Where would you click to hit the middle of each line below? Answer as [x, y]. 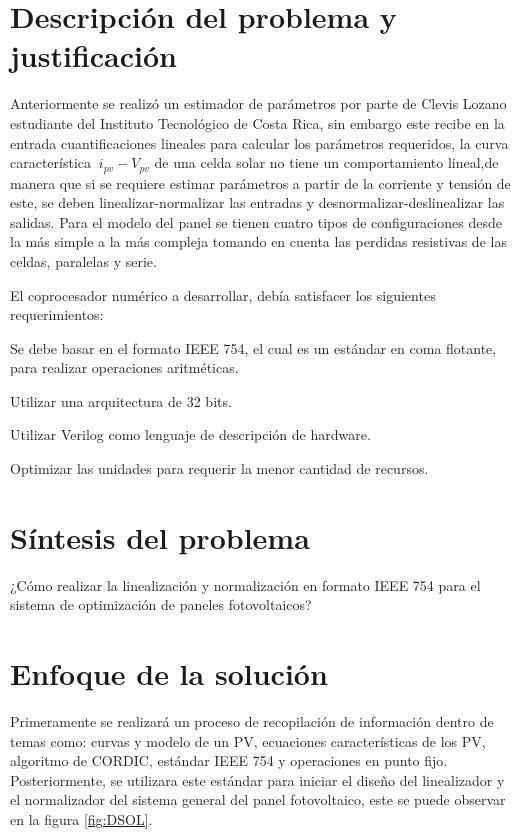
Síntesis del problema [160, 536]
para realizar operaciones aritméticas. [124, 367]
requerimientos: [57, 314]
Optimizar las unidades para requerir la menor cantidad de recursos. [219, 468]
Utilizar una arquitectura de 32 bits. [121, 400]
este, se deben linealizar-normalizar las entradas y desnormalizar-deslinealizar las [257, 202]
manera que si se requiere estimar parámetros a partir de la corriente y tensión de [260, 182]
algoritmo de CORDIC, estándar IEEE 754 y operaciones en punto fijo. [229, 760]
